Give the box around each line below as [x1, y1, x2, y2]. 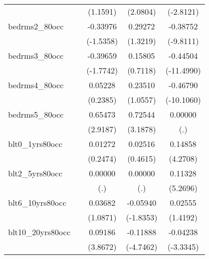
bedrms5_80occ [8, 108, 64, 120]
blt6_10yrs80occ [8, 197, 67, 208]
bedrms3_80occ [8, 50, 64, 61]
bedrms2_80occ [8, 20, 64, 32]
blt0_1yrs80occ [8, 138, 63, 150]
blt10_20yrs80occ [8, 226, 71, 238]
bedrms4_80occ [8, 79, 64, 91]
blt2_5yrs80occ [8, 167, 63, 179]
